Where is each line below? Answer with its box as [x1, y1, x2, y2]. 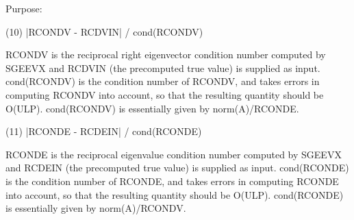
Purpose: [5, 1, 42, 15]
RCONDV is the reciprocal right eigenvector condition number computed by [5, 47, 326, 62]
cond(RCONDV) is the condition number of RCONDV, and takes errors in [5, 74, 320, 88]
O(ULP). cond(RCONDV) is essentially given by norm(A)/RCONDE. [5, 101, 299, 115]
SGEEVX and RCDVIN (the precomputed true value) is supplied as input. [5, 60, 320, 75]
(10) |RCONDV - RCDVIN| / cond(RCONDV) [5, 24, 203, 38]
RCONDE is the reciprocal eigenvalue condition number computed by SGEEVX [5, 147, 342, 161]
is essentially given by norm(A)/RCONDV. [5, 201, 186, 215]
